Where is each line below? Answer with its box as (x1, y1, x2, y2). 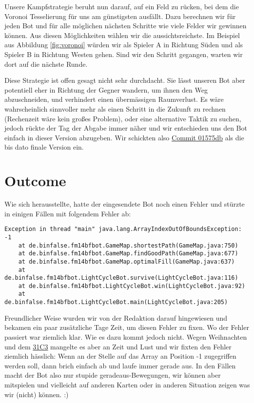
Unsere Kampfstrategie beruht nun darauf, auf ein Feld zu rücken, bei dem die (4, 1, 239, 11)
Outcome (4, 171, 66, 191)
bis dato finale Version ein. (4, 142, 84, 152)
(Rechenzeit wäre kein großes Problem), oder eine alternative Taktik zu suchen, (4, 113, 241, 123)
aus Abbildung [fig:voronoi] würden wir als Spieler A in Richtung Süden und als (4, 39, 243, 50)
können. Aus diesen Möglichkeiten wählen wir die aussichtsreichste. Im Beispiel (4, 30, 240, 40)
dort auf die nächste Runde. (4, 58, 88, 69)
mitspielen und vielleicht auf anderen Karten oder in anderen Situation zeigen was (4, 379, 250, 389)
